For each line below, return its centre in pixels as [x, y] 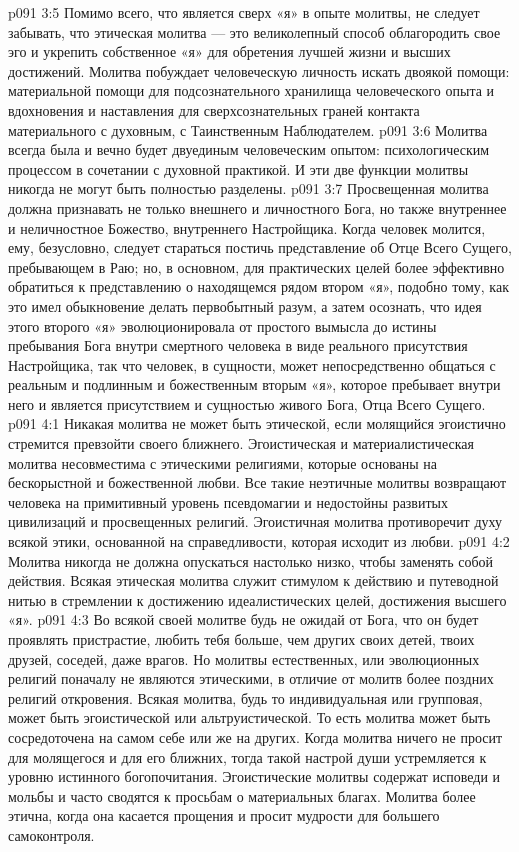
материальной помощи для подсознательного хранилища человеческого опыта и [251, 90]
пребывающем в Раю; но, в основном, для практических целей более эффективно [256, 266]
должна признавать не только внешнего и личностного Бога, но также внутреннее [257, 207]
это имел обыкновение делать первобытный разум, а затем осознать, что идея [245, 305]
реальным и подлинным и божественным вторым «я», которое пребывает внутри [254, 384]
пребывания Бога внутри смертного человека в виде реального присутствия [238, 345]
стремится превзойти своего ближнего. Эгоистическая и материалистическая [241, 443]
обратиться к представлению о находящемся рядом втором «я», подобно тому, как [258, 286]
